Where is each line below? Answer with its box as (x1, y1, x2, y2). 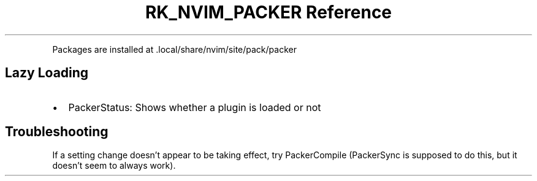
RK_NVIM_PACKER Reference (145, 2, 392, 23)
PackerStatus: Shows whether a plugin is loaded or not (68, 101, 321, 114)
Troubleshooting (5, 124, 109, 140)
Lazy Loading (5, 65, 89, 81)
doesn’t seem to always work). (52, 160, 176, 171)
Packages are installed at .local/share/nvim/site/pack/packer (52, 44, 297, 55)
